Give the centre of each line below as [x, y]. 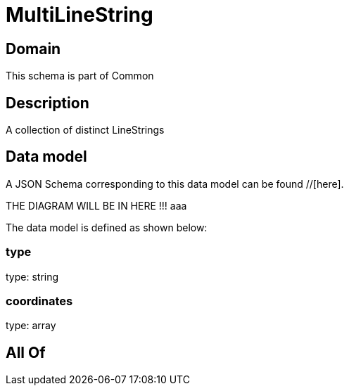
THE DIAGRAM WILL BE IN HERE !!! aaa [96, 205]
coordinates [39, 301]
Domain [33, 49]
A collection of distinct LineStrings [85, 130]
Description [47, 103]
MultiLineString [80, 15]
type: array [31, 326]
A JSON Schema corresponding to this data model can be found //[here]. [175, 184]
